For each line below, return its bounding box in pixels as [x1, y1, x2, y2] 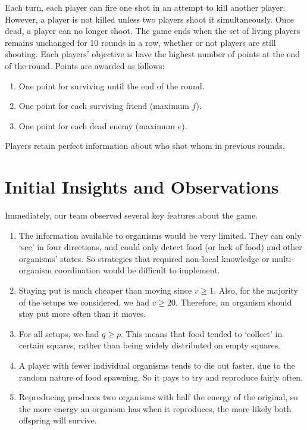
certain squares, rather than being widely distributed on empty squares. [18, 339, 281, 351]
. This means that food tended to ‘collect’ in [120, 327, 283, 339]
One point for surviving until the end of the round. [18, 79, 205, 92]
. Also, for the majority [214, 284, 298, 297]
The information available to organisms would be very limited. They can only [18, 229, 302, 241]
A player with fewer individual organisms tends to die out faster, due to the [18, 359, 295, 371]
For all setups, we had [18, 327, 99, 339]
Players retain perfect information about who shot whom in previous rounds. [5, 139, 285, 152]
